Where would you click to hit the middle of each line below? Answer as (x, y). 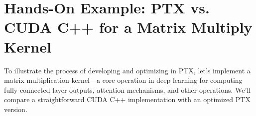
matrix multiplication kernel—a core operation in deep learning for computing (123, 80)
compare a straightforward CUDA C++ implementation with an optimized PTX (127, 99)
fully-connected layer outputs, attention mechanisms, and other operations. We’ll (128, 89)
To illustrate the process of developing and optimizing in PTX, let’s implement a (127, 70)
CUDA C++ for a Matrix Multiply (128, 27)
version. (16, 109)
